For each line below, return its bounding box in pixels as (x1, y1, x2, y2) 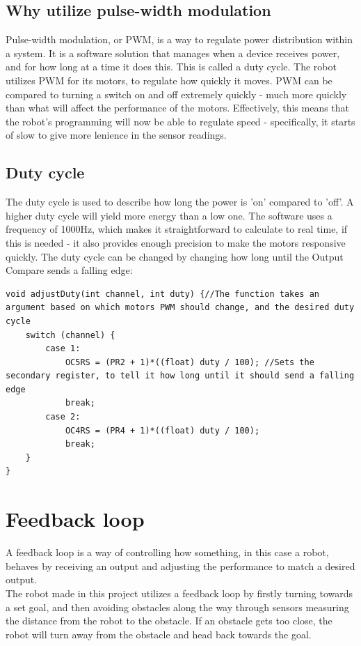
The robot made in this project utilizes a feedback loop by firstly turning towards (6, 585, 353, 600)
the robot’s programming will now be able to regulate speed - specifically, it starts (6, 114, 355, 128)
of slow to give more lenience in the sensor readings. (6, 128, 227, 142)
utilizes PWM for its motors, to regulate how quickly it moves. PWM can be (6, 72, 332, 87)
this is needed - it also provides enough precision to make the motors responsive (6, 235, 346, 249)
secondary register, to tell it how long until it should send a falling (6, 371, 355, 381)
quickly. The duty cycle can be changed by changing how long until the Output (6, 249, 344, 263)
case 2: (45, 412, 81, 422)
